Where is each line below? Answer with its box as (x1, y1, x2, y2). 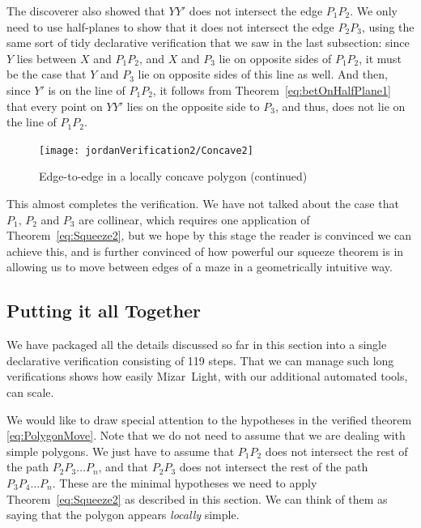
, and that (98, 458, 149, 475)
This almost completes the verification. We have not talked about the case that (6, 195, 399, 211)
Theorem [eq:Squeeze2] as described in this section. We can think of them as (6, 490, 388, 507)
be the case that (6, 66, 87, 83)
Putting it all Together (6, 298, 202, 323)
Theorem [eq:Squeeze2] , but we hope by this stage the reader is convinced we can (6, 227, 412, 244)
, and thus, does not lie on (274, 97, 406, 114)
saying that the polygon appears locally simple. (6, 506, 240, 523)
